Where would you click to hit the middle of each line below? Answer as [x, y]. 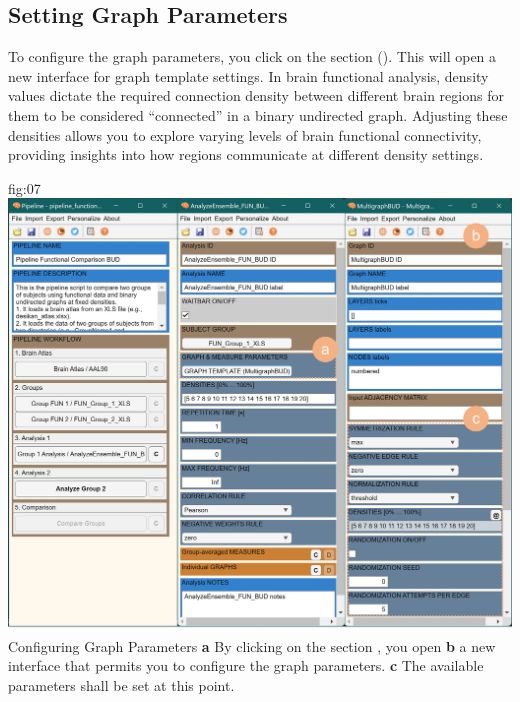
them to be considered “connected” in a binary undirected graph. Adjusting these [258, 114]
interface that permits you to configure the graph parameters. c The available [246, 665]
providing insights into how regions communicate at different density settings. [246, 154]
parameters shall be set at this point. [121, 684]
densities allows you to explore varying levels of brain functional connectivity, [245, 134]
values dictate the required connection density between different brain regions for [256, 95]
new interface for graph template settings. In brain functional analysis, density [248, 75]
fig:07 [24, 187]
